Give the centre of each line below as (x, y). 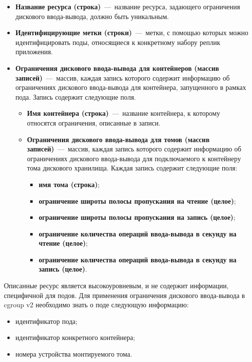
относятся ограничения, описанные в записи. (94, 122)
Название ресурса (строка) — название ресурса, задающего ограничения (128, 6)
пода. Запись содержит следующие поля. (76, 96)
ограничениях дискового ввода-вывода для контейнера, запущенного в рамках (131, 87)
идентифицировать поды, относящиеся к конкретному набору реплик (118, 42)
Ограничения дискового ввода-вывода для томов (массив (118, 139)
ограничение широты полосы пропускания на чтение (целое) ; (137, 201)
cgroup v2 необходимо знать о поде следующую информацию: (97, 305)
